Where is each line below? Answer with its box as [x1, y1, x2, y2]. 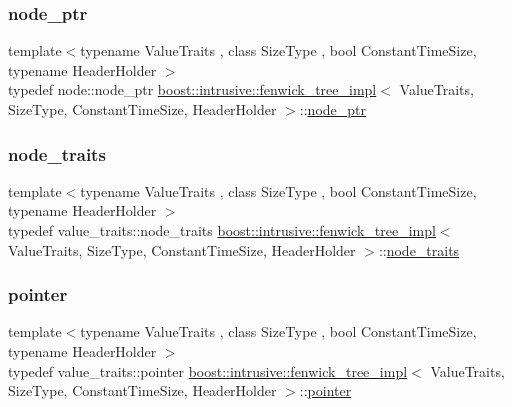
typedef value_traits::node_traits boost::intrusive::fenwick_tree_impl [8, 220, 436, 240]
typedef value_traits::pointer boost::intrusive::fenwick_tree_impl [8, 360, 408, 381]
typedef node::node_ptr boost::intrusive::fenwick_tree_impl [8, 79, 377, 100]
